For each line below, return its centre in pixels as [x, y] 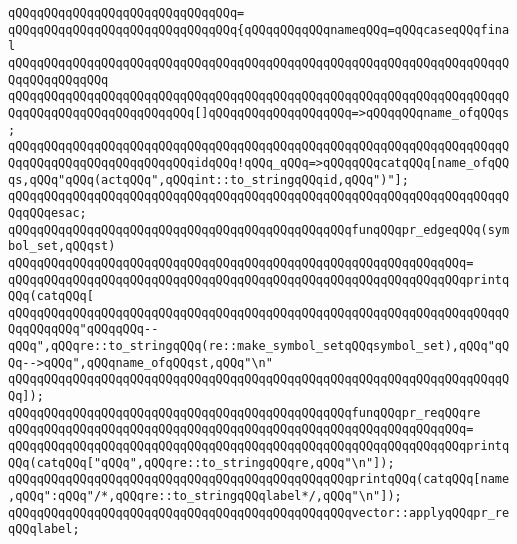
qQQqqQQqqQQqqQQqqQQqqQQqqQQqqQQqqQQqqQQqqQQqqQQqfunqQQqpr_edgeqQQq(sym [259, 229]
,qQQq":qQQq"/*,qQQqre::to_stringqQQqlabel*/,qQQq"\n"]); [205, 496]
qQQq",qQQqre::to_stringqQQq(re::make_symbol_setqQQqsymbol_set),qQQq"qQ [259, 346]
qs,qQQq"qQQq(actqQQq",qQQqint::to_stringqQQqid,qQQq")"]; [208, 179]
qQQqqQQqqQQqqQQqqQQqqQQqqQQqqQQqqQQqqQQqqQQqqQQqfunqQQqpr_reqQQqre [244, 412]
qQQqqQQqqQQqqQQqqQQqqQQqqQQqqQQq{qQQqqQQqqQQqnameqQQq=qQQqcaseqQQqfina [259, 29]
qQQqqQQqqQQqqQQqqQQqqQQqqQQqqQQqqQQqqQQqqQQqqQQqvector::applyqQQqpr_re [259, 512]
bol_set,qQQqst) [62, 246]
